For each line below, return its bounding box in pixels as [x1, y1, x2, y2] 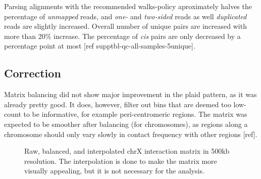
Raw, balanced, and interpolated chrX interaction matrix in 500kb [24, 146, 230, 156]
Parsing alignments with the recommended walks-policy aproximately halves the [4, 1, 252, 11]
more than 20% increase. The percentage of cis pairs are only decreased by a [4, 30, 241, 41]
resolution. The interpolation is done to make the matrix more [24, 155, 217, 166]
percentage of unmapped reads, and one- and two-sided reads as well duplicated [4, 11, 247, 21]
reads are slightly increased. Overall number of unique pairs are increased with [4, 21, 247, 31]
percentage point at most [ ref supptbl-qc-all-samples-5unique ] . [4, 40, 195, 51]
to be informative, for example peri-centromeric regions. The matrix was [23, 109, 247, 119]
